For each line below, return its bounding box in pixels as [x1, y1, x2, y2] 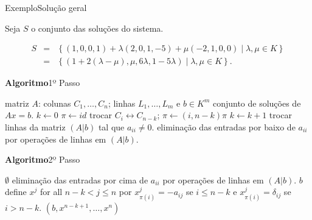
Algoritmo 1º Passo [5, 76, 80, 89]
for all [40, 185, 63, 198]
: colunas [38, 96, 71, 109]
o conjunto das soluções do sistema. [31, 21, 164, 34]
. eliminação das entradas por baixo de [151, 121, 296, 133]
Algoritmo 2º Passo [5, 153, 80, 166]
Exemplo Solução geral [5, 1, 87, 13]
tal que [98, 121, 125, 133]
